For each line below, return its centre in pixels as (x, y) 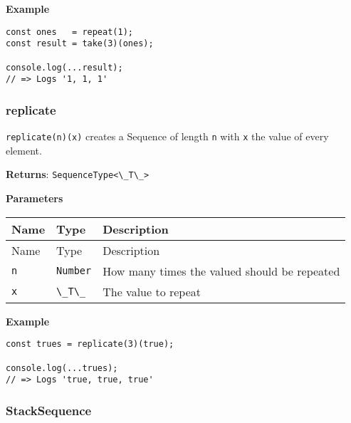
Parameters (35, 198)
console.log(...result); (64, 67)
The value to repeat (152, 291)
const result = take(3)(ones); (80, 44)
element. (24, 150)
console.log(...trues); (62, 368)
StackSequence (49, 410)
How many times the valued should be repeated (221, 271)
